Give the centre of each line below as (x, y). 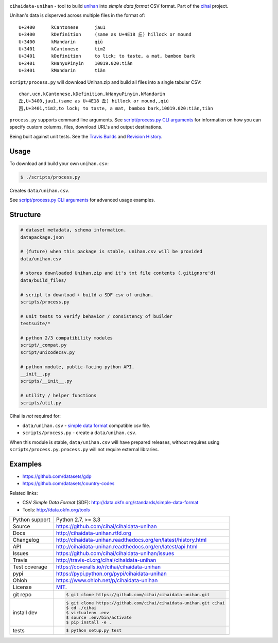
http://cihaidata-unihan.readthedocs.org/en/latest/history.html (131, 540)
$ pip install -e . (89, 622)
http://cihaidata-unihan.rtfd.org (93, 533)
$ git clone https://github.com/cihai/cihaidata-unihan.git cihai (145, 603)
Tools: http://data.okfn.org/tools (56, 510)
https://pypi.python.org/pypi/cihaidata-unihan (111, 574)
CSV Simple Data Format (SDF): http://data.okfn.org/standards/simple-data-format (110, 503)
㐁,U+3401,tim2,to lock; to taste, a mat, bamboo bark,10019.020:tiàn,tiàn (116, 108)
